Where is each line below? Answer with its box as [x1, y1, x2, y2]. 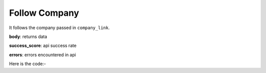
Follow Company [9, 7, 79, 18]
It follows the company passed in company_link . [9, 25, 110, 31]
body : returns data [9, 34, 47, 39]
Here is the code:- [9, 61, 46, 67]
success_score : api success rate [9, 42, 77, 49]
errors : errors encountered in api [9, 52, 76, 58]
